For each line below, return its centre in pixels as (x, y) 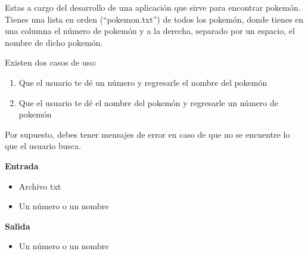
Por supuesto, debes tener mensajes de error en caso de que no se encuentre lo (147, 134)
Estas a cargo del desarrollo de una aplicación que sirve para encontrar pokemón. (153, 7)
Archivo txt (40, 186)
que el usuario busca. (43, 146)
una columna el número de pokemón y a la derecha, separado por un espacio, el (150, 31)
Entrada (22, 165)
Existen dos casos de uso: (51, 62)
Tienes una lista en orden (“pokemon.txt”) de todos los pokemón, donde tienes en (154, 19)
